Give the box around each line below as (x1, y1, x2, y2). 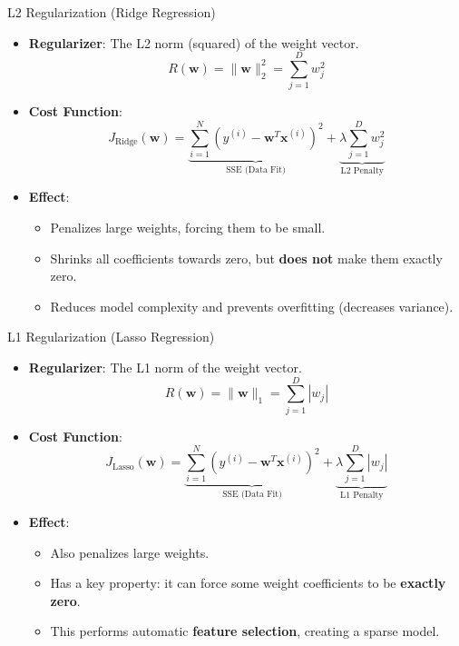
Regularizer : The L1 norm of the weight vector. (28, 358, 302, 377)
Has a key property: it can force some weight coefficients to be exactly (50, 573, 446, 592)
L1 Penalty (340, 491, 384, 501)
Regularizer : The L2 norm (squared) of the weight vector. (28, 33, 359, 52)
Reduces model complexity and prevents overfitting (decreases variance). (50, 296, 454, 315)
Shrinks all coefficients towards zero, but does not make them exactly (50, 248, 443, 267)
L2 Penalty (340, 165, 384, 175)
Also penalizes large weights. (50, 542, 210, 562)
